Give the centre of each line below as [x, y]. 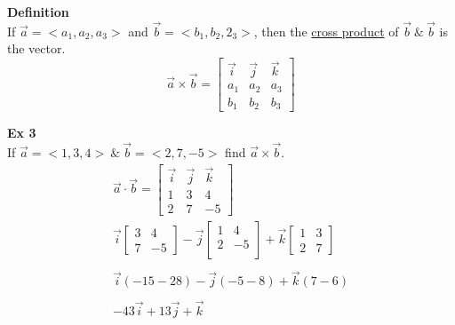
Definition [38, 12]
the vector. [36, 48]
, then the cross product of [326, 31]
